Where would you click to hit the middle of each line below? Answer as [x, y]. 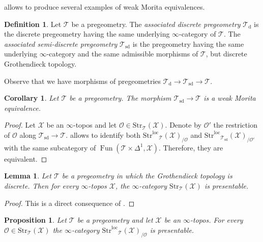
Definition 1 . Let [33, 24]
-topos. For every [217, 220]
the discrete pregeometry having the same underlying [87, 34]
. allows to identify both [103, 134]
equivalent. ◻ [26, 158]
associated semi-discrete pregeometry [61, 43]
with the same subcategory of [50, 147]
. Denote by [183, 125]
